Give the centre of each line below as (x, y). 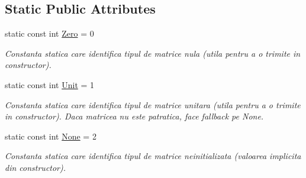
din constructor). (36, 167)
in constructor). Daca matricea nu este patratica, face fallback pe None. (134, 116)
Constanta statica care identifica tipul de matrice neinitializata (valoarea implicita (153, 156)
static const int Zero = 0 (49, 33)
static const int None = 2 (51, 136)
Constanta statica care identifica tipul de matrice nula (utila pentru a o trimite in (153, 53)
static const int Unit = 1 (50, 84)
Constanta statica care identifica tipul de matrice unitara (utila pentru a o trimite (153, 104)
